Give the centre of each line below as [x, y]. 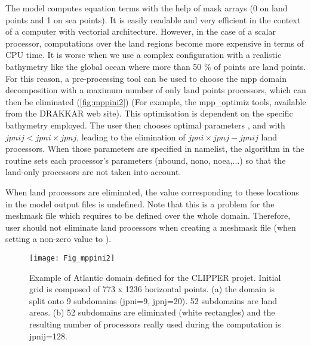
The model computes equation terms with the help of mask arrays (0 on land [147, 8]
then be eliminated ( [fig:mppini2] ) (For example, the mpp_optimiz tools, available [156, 101]
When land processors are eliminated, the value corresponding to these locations [152, 192]
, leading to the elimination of [131, 137]
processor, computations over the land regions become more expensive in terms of [155, 43]
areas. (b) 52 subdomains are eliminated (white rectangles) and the [152, 312]
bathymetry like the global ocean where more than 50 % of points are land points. [156, 66]
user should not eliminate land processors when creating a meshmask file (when [151, 227]
